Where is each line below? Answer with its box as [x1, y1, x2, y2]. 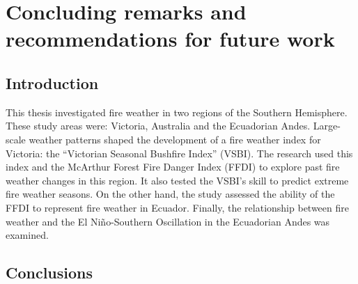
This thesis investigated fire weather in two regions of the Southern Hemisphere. [6, 104, 348, 119]
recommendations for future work [6, 24, 335, 53]
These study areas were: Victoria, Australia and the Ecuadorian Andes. [6, 118, 311, 133]
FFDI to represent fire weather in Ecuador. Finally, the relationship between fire [6, 200, 349, 214]
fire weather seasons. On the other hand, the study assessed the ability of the [6, 187, 335, 201]
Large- [313, 118, 341, 133]
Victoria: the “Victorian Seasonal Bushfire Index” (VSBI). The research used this [6, 145, 353, 160]
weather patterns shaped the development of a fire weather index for [29, 132, 321, 146]
